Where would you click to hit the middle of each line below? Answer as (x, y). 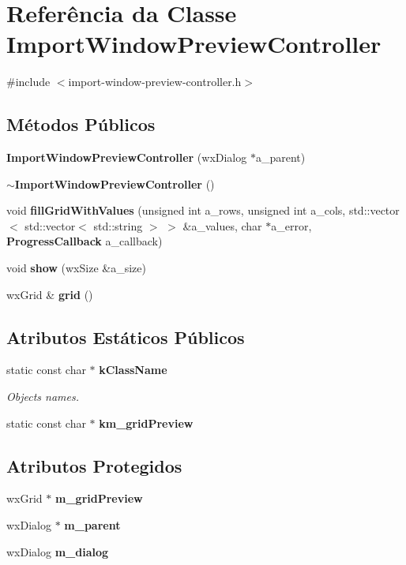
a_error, (291, 225)
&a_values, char (222, 225)
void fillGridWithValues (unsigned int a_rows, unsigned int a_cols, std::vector (203, 210)
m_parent (92, 525)
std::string (118, 225)
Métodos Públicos (81, 124)
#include (28, 82)
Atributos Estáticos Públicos (126, 337)
